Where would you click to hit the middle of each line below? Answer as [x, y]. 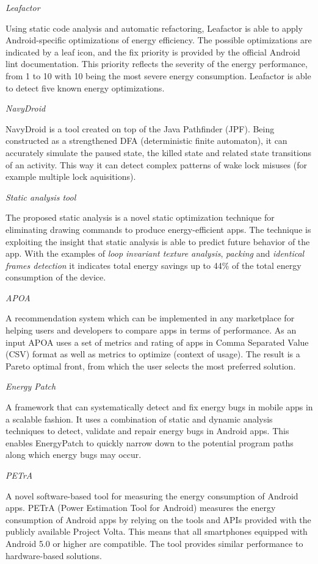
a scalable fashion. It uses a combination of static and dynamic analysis [139, 419]
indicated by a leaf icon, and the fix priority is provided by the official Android [153, 52]
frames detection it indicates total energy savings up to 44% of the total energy [154, 265]
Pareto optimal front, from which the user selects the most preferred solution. [151, 366]
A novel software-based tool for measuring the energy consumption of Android [152, 495]
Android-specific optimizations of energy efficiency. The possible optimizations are [159, 40]
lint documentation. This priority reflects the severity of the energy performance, [157, 64]
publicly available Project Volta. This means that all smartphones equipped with [157, 531]
